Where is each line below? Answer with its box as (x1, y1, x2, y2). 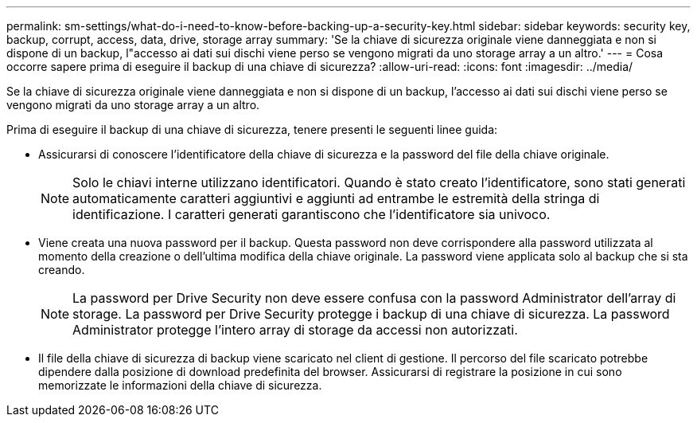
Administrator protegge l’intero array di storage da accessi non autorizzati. (72, 322, 518, 338)
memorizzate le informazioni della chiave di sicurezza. (38, 378, 322, 392)
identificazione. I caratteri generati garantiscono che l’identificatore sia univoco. (72, 206, 551, 222)
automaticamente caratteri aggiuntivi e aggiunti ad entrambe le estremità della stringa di (72, 190, 600, 206)
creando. (38, 263, 85, 276)
